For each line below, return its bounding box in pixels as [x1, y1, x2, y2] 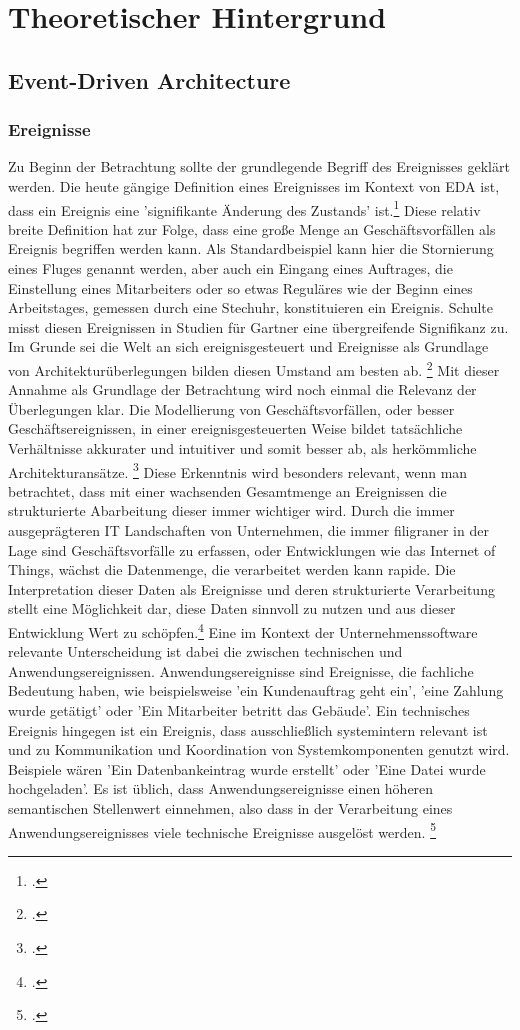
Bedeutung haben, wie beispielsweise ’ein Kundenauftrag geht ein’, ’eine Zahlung [8, 680, 504, 701]
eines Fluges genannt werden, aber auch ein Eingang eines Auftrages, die [8, 258, 453, 278]
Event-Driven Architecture [8, 64, 291, 95]
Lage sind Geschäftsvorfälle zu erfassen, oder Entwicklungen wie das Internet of [8, 539, 496, 560]
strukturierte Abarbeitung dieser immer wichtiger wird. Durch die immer [8, 500, 455, 521]
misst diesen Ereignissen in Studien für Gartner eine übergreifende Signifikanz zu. [8, 316, 509, 337]
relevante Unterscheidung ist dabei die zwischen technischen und [8, 641, 403, 662]
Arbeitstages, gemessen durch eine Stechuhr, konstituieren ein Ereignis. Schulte [8, 297, 494, 318]
